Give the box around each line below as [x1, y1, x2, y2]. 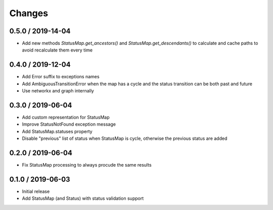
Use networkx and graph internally [22, 88, 95, 94]
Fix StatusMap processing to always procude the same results [22, 162, 152, 168]
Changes [9, 8, 48, 19]
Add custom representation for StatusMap [22, 114, 110, 121]
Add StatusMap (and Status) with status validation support [22, 195, 144, 201]
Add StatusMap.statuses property [22, 128, 93, 134]
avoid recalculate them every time [22, 47, 93, 53]
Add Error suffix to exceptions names [22, 74, 100, 80]
